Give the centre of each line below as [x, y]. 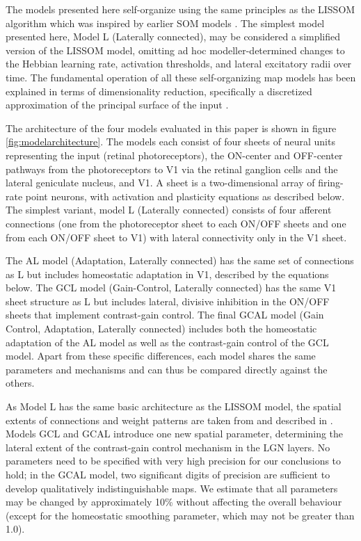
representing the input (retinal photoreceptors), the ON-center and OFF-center [174, 155]
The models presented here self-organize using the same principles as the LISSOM [180, 9]
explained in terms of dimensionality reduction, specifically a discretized [159, 91]
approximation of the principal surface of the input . [117, 105]
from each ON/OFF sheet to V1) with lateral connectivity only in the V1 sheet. [176, 237]
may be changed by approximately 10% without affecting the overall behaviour [174, 502]
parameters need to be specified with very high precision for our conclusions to [174, 461]
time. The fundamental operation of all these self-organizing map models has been [181, 77]
